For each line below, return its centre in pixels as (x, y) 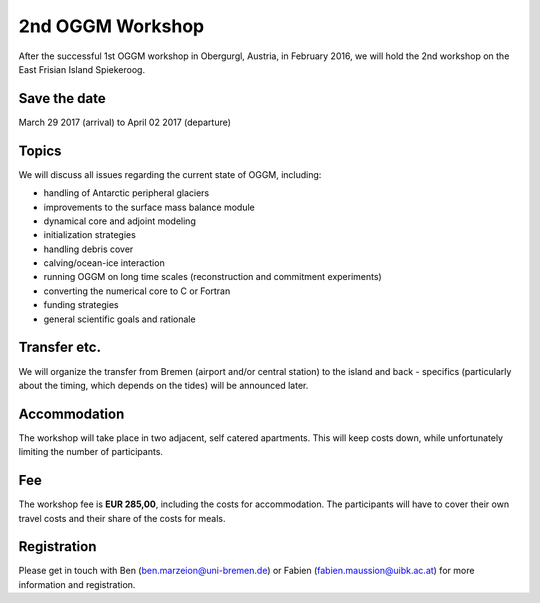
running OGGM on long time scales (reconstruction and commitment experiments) (212, 277)
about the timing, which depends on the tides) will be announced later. (163, 385)
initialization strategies (90, 235)
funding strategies (81, 305)
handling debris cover (88, 249)
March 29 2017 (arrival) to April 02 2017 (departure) (125, 122)
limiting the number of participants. (91, 452)
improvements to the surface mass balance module (149, 207)
